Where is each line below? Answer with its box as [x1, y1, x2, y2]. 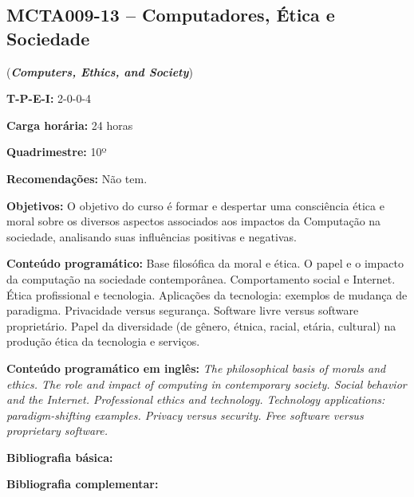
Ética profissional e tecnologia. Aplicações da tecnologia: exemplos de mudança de [6, 286, 408, 303]
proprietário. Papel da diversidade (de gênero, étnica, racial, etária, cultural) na [6, 317, 396, 334]
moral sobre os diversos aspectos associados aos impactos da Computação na [6, 213, 381, 229]
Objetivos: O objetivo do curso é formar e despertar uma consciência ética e [6, 197, 384, 213]
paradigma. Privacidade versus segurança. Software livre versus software [6, 302, 359, 319]
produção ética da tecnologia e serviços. [6, 333, 200, 350]
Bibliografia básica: [6, 448, 113, 465]
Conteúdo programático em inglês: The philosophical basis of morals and [6, 359, 386, 376]
